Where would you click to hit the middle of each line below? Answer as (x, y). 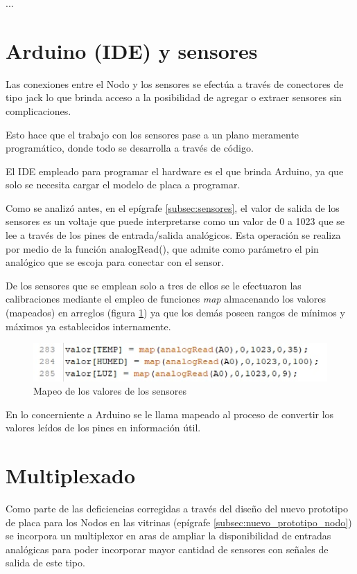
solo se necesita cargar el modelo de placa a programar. (123, 185)
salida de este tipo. (45, 563)
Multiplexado (71, 475)
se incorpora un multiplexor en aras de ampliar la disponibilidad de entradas (168, 536)
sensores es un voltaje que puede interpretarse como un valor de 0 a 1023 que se (175, 221)
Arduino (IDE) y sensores (132, 50)
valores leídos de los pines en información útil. (103, 428)
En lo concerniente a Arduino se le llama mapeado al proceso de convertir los (170, 414)
